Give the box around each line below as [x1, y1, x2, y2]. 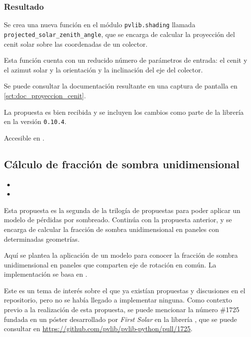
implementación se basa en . [4, 269, 87, 279]
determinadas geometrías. [4, 233, 80, 244]
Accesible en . [4, 132, 45, 142]
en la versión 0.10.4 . [4, 116, 67, 126]
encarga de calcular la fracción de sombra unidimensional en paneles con [4, 224, 219, 234]
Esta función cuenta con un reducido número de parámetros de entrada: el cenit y [4, 55, 248, 65]
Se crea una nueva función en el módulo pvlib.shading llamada [4, 19, 196, 30]
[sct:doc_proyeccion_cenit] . [4, 90, 86, 100]
